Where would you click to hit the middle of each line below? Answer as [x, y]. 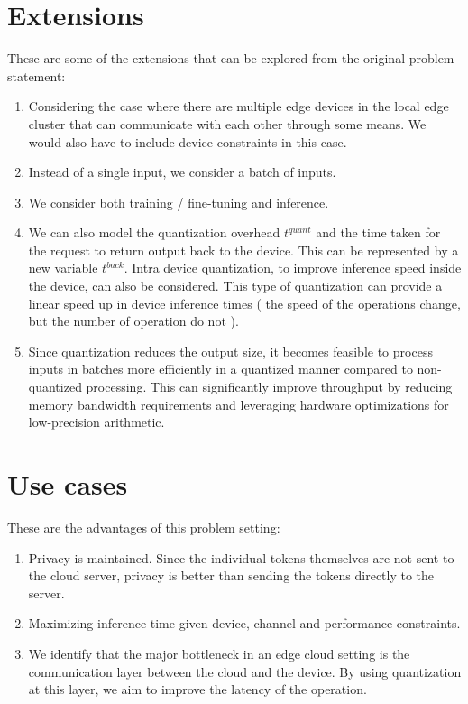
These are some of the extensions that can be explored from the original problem [231, 58]
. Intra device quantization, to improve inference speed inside [293, 268]
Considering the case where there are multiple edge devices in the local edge [239, 106]
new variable [63, 268]
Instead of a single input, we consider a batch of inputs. [182, 172]
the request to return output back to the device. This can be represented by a [243, 250]
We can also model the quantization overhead [154, 232]
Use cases [68, 484]
